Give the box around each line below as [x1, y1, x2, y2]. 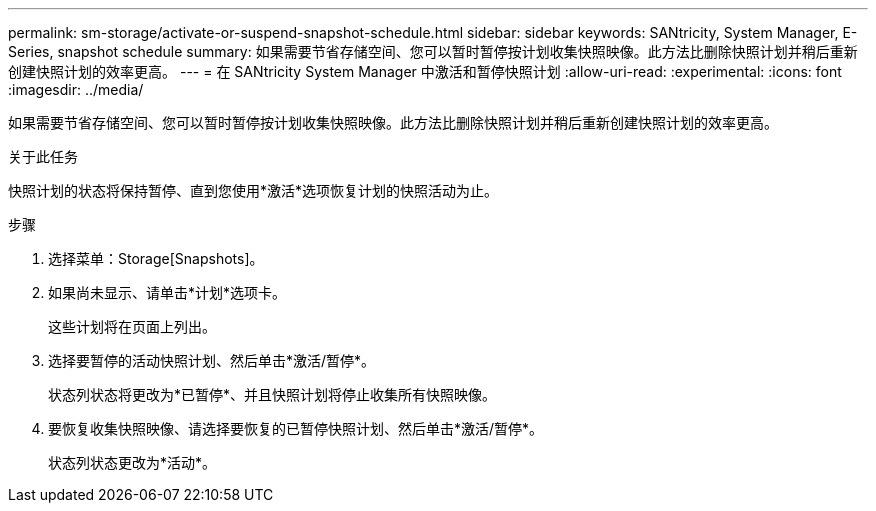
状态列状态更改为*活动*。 [48, 454, 217, 471]
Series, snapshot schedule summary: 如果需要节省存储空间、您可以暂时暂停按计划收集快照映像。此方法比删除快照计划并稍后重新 [8, 43, 858, 60]
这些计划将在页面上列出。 [48, 318, 216, 335]
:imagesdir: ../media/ [8, 81, 144, 98]
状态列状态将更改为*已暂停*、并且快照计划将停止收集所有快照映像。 [48, 386, 497, 403]
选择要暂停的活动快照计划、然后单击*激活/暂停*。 [48, 352, 376, 369]
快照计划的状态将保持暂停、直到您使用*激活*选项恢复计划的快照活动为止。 [8, 182, 499, 199]
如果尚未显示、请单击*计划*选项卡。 [48, 284, 287, 301]
